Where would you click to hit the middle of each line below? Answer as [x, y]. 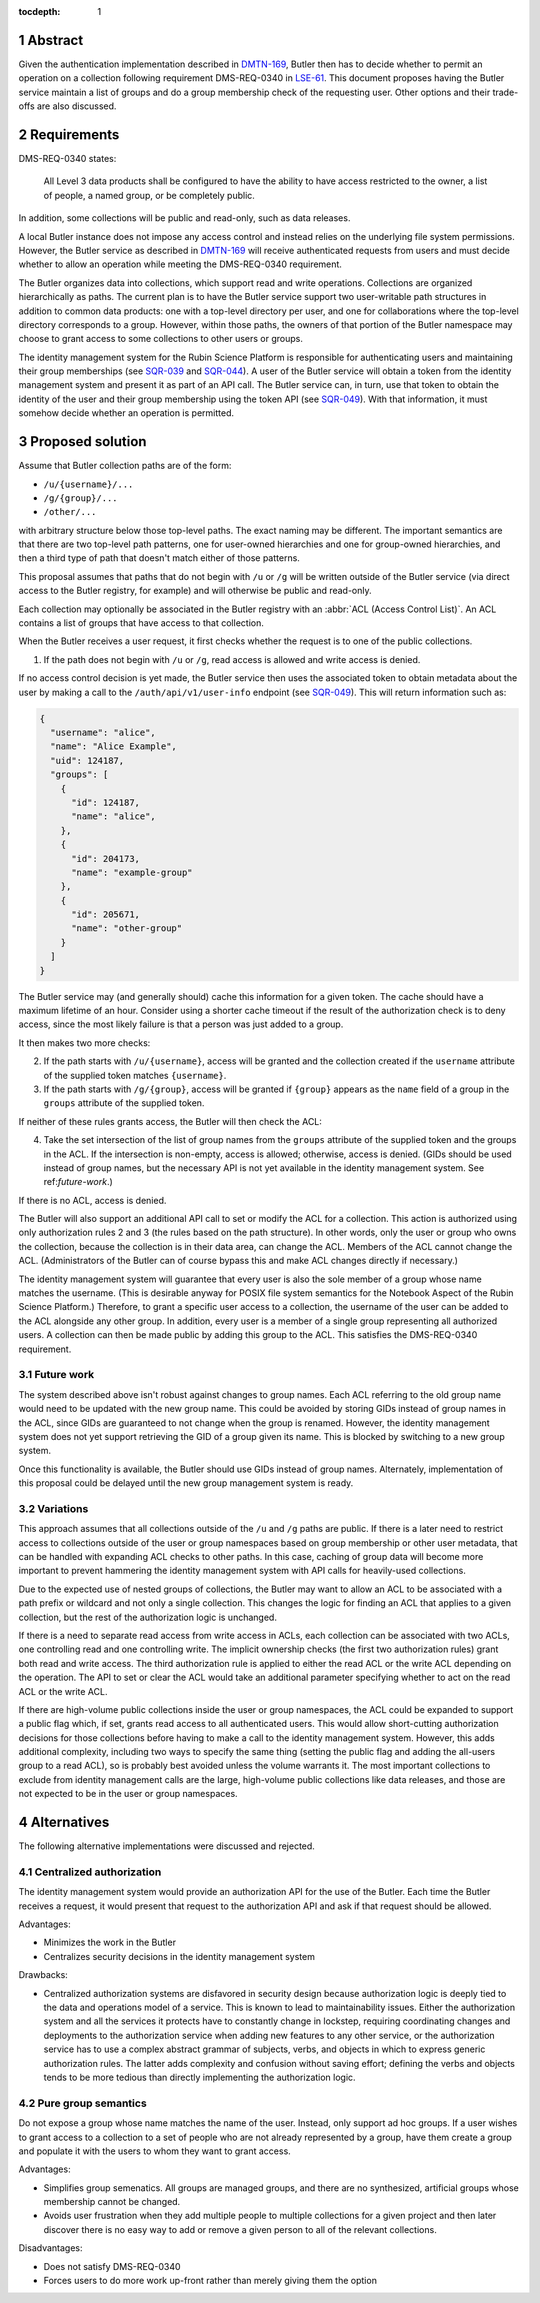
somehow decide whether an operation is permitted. [126, 413]
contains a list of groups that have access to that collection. [141, 623]
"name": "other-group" [127, 928]
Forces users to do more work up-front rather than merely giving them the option [210, 2281]
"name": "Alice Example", [113, 746]
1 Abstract [51, 40]
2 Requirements [69, 134]
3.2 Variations [53, 1508]
